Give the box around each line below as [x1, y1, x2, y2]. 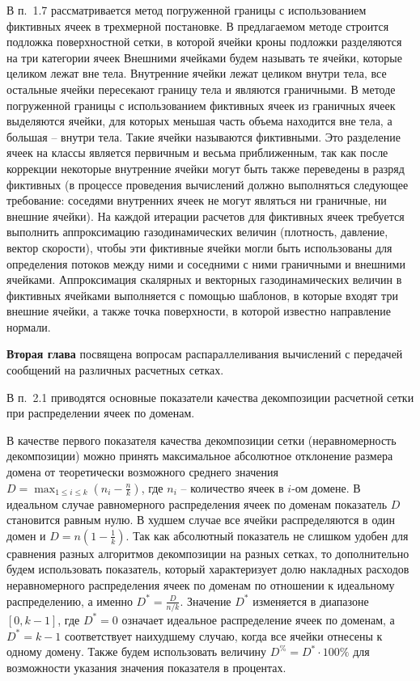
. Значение [180, 592, 231, 609]
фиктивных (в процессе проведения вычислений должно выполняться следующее [6, 176, 409, 192]
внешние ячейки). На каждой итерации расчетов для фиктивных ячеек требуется [6, 207, 405, 224]
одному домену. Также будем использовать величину [6, 643, 267, 660]
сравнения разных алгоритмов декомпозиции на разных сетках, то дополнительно [6, 544, 409, 561]
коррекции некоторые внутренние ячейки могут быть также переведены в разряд [6, 159, 405, 176]
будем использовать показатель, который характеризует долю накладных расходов [6, 560, 409, 577]
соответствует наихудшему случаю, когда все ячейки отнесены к [65, 627, 383, 644]
